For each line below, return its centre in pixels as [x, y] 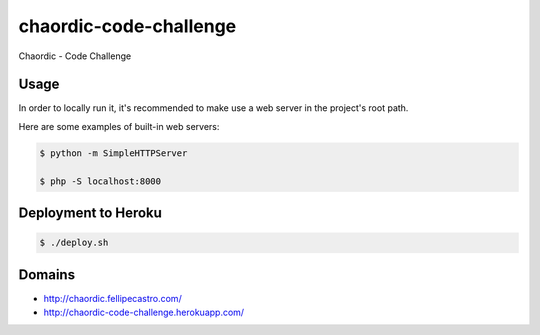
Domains [46, 274]
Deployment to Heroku [90, 213]
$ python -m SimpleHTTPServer [113, 153]
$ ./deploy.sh [74, 243]
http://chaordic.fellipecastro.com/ [112, 298]
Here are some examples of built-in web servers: [119, 126]
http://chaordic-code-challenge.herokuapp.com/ [144, 312]
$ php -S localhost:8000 [100, 181]
